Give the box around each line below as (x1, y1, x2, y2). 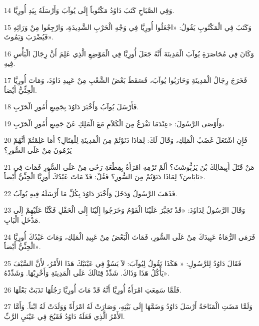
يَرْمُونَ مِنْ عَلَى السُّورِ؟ (4, 144, 72, 155)
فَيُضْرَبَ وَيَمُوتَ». (4, 31, 54, 42)
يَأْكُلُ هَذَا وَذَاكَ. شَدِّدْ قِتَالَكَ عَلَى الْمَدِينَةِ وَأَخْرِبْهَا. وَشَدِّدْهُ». (4, 268, 169, 278)
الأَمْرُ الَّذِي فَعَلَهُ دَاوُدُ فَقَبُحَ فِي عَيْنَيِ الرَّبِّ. (4, 311, 125, 322)
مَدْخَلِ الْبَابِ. (4, 214, 40, 225)
